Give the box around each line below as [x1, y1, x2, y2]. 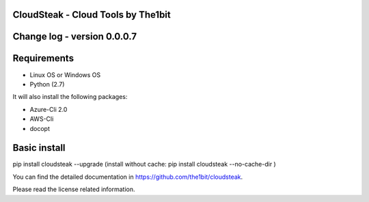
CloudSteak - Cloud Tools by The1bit [12, 9, 171, 20]
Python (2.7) [29, 80, 65, 88]
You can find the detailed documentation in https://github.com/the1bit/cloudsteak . [12, 173, 243, 181]
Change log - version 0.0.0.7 [12, 31, 137, 42]
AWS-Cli [29, 115, 54, 123]
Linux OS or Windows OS [29, 70, 101, 78]
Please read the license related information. [12, 185, 136, 194]
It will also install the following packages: [12, 93, 128, 101]
